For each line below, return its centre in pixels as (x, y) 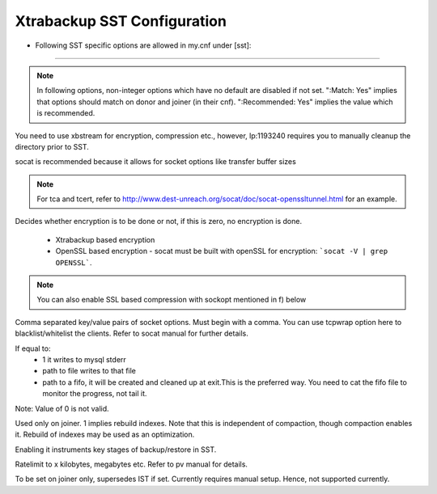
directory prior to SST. (52, 146)
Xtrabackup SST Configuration (121, 21)
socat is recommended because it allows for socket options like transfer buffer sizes (156, 162)
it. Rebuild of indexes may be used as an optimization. (105, 435)
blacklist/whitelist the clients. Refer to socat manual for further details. (132, 334)
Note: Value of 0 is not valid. (62, 408)
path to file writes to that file (89, 371)
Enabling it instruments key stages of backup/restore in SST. (116, 450)
